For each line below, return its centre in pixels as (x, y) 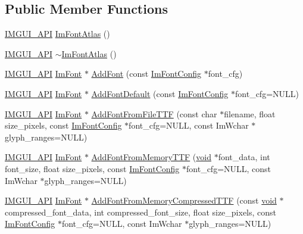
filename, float (250, 113)
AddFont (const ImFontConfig (146, 74)
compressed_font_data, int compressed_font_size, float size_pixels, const (141, 212)
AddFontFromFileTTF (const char (154, 113)
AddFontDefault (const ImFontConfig (160, 93)
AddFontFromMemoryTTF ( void (151, 157)
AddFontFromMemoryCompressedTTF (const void (184, 200)
